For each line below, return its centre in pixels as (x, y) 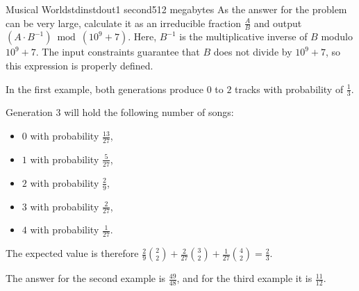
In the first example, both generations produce (105, 89)
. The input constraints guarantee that (118, 52)
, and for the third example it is (244, 278)
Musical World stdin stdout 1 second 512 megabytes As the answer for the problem (176, 9)
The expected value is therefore (72, 253)
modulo (337, 36)
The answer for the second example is (86, 278)
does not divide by (253, 52)
